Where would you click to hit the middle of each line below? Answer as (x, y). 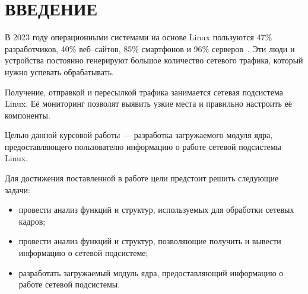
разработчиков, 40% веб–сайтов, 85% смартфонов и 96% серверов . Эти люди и (150, 48)
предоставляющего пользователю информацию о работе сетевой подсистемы (143, 146)
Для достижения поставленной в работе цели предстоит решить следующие (142, 178)
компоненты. (28, 115)
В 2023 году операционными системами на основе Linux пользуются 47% (139, 37)
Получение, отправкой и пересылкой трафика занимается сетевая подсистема (144, 92)
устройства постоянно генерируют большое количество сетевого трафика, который (154, 60)
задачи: (18, 189)
